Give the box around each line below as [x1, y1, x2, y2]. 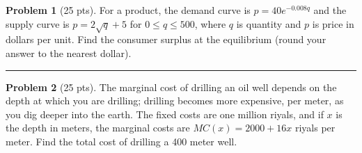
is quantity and [236, 16, 301, 31]
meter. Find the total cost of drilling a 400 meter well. [6, 134, 237, 148]
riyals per [294, 120, 336, 135]
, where [194, 16, 226, 31]
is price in [312, 16, 354, 31]
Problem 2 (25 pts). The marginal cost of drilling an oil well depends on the [6, 79, 337, 94]
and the [313, 3, 347, 17]
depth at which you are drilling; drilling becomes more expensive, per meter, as [6, 93, 344, 108]
